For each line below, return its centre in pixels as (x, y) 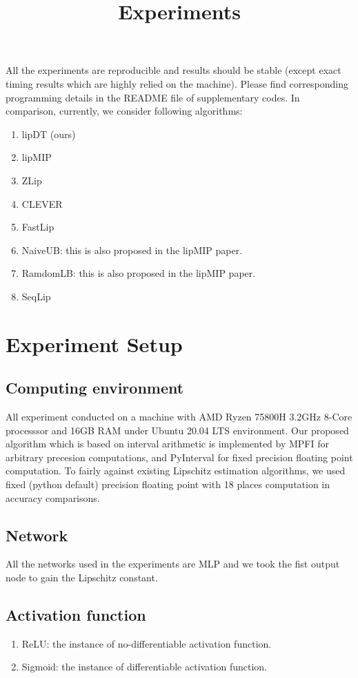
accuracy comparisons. (53, 497)
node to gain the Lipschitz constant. (82, 578)
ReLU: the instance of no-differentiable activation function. (147, 643)
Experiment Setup (94, 343)
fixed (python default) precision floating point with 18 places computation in (168, 484)
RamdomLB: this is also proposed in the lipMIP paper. (139, 273)
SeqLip (36, 296)
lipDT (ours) (49, 134)
